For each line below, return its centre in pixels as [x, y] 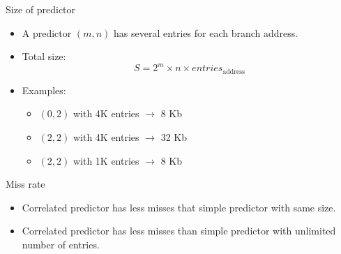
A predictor [47, 32]
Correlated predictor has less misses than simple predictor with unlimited [179, 231]
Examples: [44, 90]
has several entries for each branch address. [206, 32]
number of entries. [61, 244]
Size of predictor [41, 9]
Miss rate [25, 184]
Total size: [44, 56]
